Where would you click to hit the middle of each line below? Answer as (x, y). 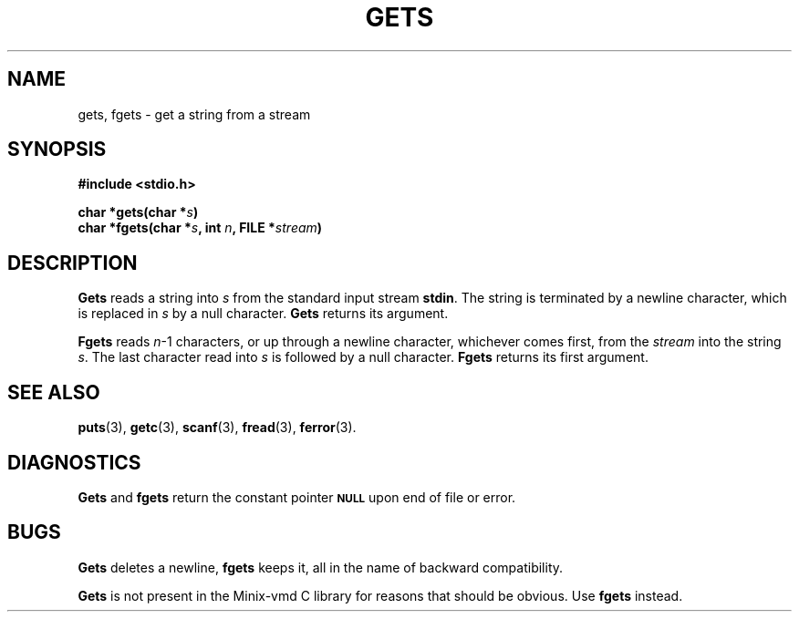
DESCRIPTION (73, 263)
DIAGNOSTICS (74, 462)
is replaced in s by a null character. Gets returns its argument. (263, 314)
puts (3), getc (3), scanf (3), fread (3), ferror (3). (217, 428)
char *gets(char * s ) (138, 212)
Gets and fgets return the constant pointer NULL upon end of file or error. (297, 497)
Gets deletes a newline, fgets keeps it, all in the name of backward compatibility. (321, 567)
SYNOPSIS (57, 150)
